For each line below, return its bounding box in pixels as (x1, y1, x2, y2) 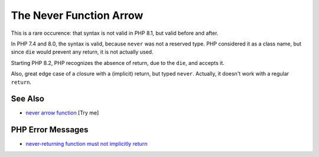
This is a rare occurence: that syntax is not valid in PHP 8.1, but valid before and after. (11, 30, 219, 37)
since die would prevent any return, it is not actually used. (11, 48, 154, 55)
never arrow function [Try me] (25, 109, 99, 116)
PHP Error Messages (11, 125, 89, 135)
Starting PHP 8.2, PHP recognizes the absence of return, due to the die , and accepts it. (11, 59, 224, 66)
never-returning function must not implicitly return (25, 140, 148, 148)
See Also (11, 94, 44, 104)
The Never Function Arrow (11, 9, 144, 22)
